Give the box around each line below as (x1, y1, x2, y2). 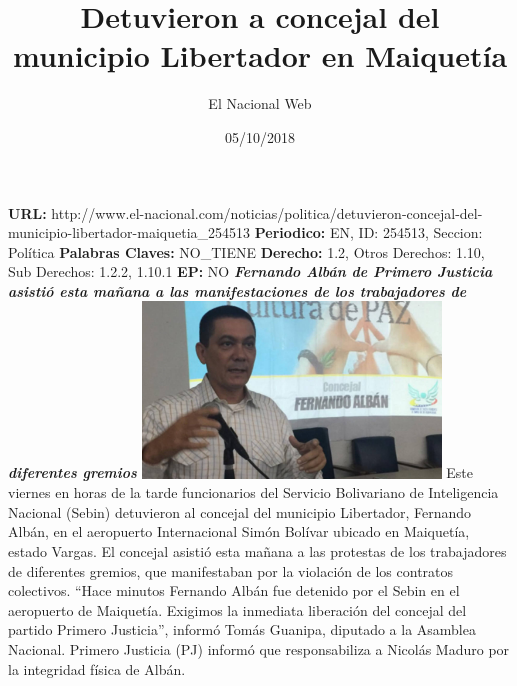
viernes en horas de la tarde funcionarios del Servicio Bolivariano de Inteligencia (8, 482, 499, 503)
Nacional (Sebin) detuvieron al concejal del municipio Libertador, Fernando (8, 501, 472, 522)
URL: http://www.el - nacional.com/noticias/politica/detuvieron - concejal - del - (8, 202, 483, 223)
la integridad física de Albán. (8, 658, 186, 679)
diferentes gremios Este (8, 462, 473, 483)
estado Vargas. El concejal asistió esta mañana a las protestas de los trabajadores (8, 541, 507, 562)
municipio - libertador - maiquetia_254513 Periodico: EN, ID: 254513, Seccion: (8, 222, 483, 243)
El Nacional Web (208, 93, 312, 114)
